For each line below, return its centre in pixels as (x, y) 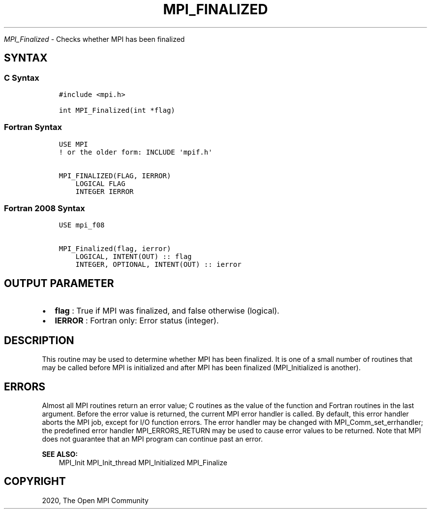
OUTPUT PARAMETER (59, 283)
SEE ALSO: (60, 454)
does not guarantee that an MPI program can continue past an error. (152, 439)
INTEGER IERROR (105, 191)
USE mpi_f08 (82, 225)
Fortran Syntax (33, 127)
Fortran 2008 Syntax (45, 208)
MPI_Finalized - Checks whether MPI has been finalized (94, 39)
